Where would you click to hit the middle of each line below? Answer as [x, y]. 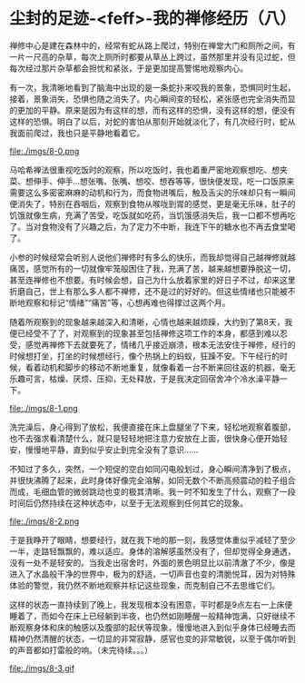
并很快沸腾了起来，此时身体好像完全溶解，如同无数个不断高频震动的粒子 [144, 480]
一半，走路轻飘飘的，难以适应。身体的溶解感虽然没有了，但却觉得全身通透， [152, 551]
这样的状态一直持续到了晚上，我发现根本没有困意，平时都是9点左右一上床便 [151, 604]
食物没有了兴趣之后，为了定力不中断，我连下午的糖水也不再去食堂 [164, 226]
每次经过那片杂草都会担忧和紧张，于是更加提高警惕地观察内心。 [128, 68]
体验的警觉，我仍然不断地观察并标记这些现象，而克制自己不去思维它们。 [144, 585]
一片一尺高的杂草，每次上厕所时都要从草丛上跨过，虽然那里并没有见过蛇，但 [152, 56]
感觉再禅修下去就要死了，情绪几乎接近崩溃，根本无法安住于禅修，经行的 [160, 344]
